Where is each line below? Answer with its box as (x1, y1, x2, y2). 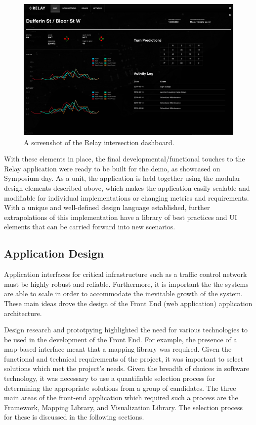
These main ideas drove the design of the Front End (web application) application (4, 298, 253, 308)
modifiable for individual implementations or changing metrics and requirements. (4, 192, 249, 203)
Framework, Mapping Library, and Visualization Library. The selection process (4, 402, 243, 412)
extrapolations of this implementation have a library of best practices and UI (4, 212, 237, 222)
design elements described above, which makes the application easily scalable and (4, 182, 250, 193)
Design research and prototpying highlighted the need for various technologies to (4, 324, 248, 335)
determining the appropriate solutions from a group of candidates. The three (4, 382, 236, 393)
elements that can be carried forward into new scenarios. (4, 221, 175, 232)
